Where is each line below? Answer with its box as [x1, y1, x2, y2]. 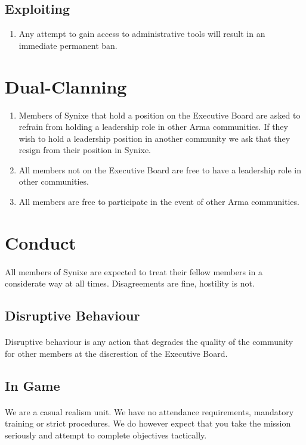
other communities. [18, 175, 89, 188]
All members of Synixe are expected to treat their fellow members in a [5, 265, 262, 278]
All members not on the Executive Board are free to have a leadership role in [18, 163, 302, 176]
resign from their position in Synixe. [18, 144, 151, 156]
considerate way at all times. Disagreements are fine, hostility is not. [5, 277, 255, 290]
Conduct [5, 230, 76, 254]
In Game [5, 376, 60, 394]
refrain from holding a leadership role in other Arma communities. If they [18, 120, 288, 133]
